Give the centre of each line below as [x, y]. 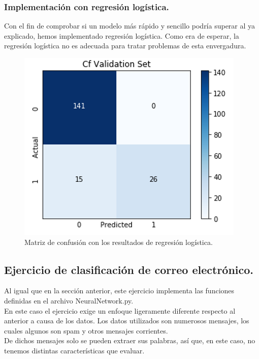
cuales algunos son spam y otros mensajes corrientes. [86, 330]
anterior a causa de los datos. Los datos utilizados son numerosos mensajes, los [127, 321]
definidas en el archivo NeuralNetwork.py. [69, 300]
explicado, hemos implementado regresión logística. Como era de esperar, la [122, 35]
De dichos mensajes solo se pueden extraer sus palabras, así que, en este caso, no [130, 340]
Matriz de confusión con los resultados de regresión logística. [119, 242]
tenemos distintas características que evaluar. [74, 350]
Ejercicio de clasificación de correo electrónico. [129, 269]
